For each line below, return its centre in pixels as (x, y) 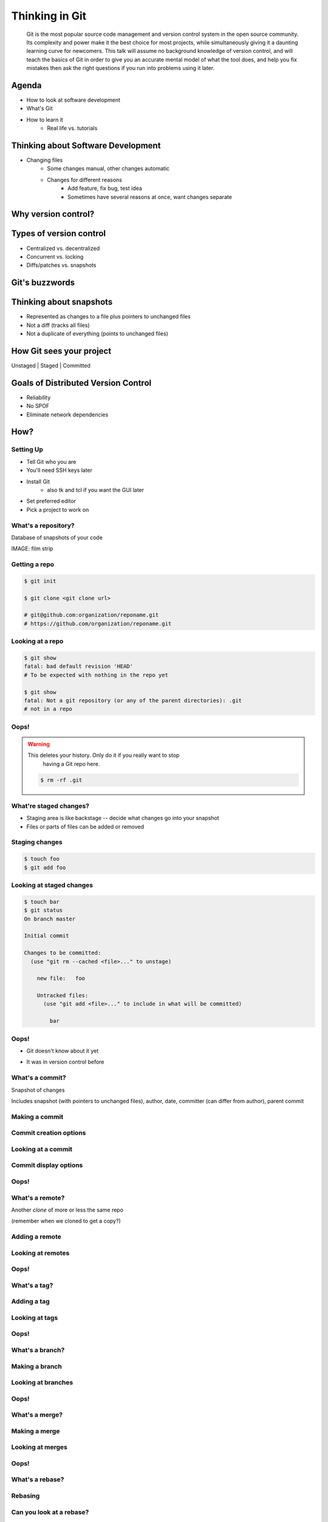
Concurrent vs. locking (55, 256)
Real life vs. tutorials (72, 128)
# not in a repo (48, 709)
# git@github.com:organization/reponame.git (91, 615)
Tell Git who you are (51, 461)
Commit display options (47, 1165)
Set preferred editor (51, 501)
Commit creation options (49, 1133)
